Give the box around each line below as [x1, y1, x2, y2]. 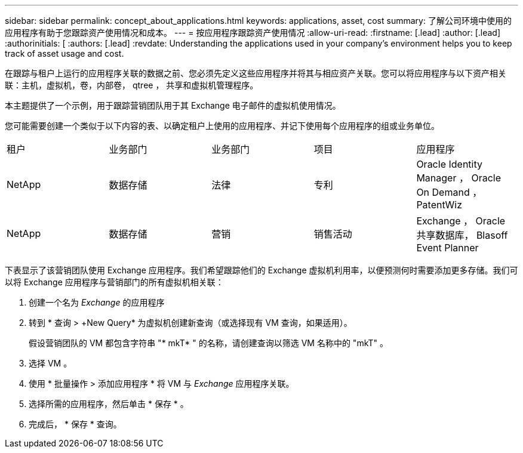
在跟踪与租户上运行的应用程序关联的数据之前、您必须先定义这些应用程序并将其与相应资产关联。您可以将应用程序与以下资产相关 [5, 68, 506, 78]
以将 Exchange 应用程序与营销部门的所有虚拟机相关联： [5, 277, 224, 287]
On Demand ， [416, 186, 482, 198]
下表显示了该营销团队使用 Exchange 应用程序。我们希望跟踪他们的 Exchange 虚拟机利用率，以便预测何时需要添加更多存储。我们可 [5, 265, 518, 275]
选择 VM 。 [29, 358, 72, 368]
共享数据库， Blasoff [416, 229, 508, 241]
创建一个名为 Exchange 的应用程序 [29, 297, 165, 307]
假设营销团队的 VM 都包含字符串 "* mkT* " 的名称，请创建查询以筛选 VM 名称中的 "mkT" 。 [29, 338, 389, 348]
